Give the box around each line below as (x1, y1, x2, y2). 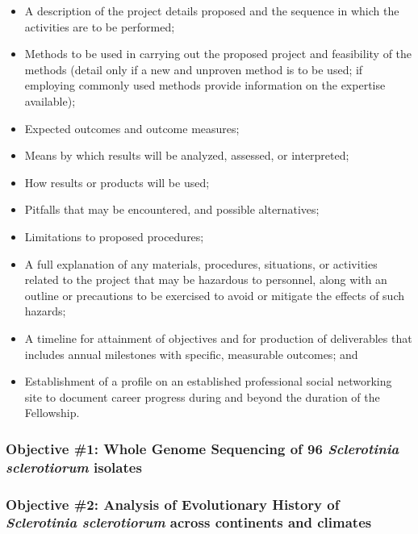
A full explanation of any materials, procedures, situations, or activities (24, 255, 378, 272)
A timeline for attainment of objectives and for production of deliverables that (24, 329, 412, 346)
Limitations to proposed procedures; (24, 227, 204, 244)
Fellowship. (24, 404, 80, 421)
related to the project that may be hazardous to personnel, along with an (24, 271, 387, 288)
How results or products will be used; (24, 173, 210, 190)
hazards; (24, 302, 66, 319)
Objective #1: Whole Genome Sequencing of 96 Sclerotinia (6, 438, 399, 458)
